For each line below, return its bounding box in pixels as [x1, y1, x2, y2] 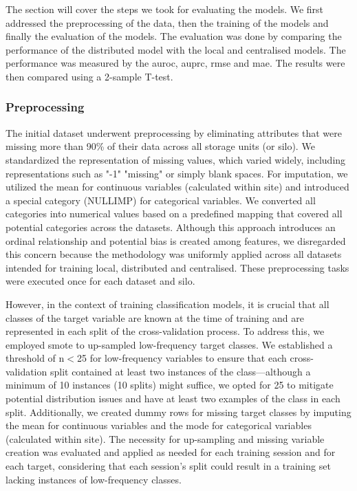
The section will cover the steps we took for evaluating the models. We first [6, 2, 324, 16]
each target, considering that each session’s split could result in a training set [6, 459, 331, 473]
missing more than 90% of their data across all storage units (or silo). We [6, 139, 315, 153]
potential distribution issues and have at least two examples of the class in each [6, 391, 340, 406]
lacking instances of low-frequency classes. [6, 472, 182, 486]
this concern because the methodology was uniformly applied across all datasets [6, 247, 342, 261]
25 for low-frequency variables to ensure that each [76, 351, 287, 365]
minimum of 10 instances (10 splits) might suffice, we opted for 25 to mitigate [6, 378, 334, 392]
